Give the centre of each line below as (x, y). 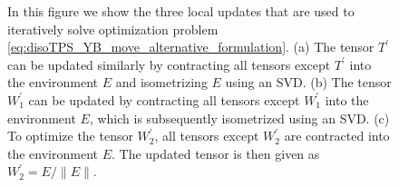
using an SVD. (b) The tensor (308, 82)
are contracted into (337, 136)
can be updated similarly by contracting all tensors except (169, 64)
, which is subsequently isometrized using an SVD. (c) (239, 118)
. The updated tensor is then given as (216, 153)
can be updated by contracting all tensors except (164, 99)
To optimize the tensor (70, 136)
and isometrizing (161, 82)
